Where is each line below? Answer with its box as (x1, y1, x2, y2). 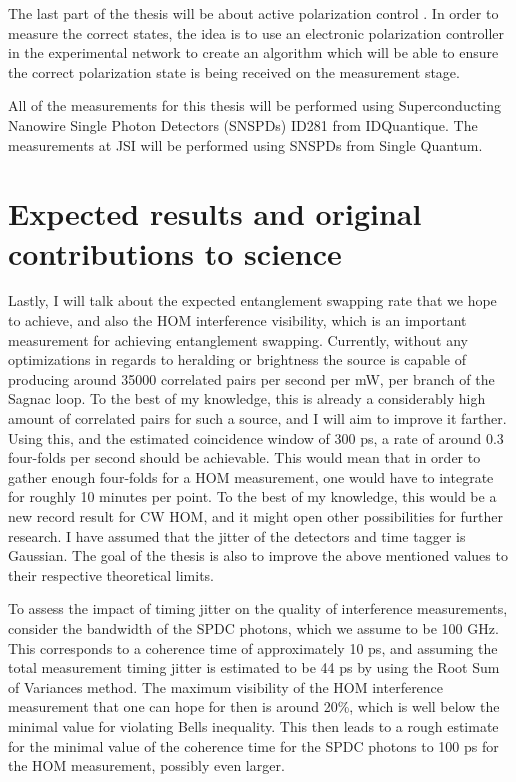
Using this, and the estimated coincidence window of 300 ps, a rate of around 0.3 (8, 427, 504, 448)
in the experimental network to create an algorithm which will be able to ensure (8, 42, 499, 63)
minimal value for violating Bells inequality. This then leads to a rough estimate (8, 715, 499, 736)
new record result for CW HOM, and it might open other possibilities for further (8, 506, 503, 526)
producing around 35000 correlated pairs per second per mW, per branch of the (8, 368, 495, 389)
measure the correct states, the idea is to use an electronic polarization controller (8, 22, 505, 43)
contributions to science (8, 232, 342, 273)
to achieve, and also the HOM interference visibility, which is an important (8, 310, 467, 331)
